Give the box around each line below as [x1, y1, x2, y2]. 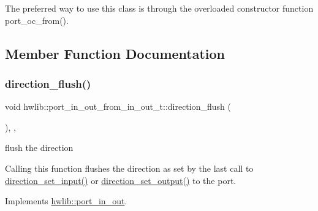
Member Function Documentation [5, 44, 225, 63]
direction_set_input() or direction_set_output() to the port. [5, 174, 237, 186]
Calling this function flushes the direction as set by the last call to [5, 161, 254, 174]
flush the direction [5, 141, 74, 154]
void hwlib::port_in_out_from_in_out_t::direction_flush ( [5, 100, 231, 113]
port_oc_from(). [5, 13, 69, 26]
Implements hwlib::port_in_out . [5, 194, 127, 207]
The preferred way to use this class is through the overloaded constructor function [5, 2, 314, 14]
